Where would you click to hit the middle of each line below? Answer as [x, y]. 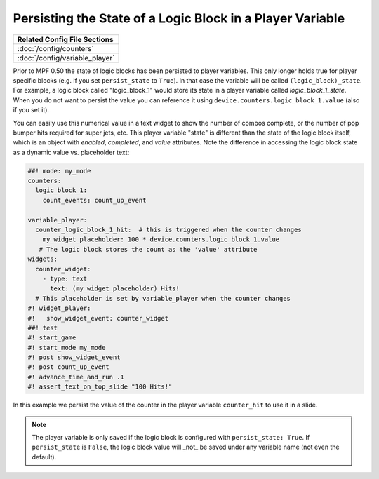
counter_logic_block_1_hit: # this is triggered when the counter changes [168, 230]
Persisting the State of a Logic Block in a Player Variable [179, 18]
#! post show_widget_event [74, 357]
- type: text [65, 278]
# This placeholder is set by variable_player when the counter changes [163, 298]
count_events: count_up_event [94, 200]
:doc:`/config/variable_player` [66, 58]
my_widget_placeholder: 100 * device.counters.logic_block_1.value [161, 239]
